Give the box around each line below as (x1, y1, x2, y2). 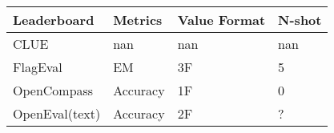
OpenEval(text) (13, 104, 101, 123)
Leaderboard (13, 10, 95, 29)
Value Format (177, 10, 266, 29)
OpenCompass (13, 81, 94, 99)
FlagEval (13, 58, 62, 76)
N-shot (278, 10, 322, 29)
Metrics (113, 10, 163, 29)
